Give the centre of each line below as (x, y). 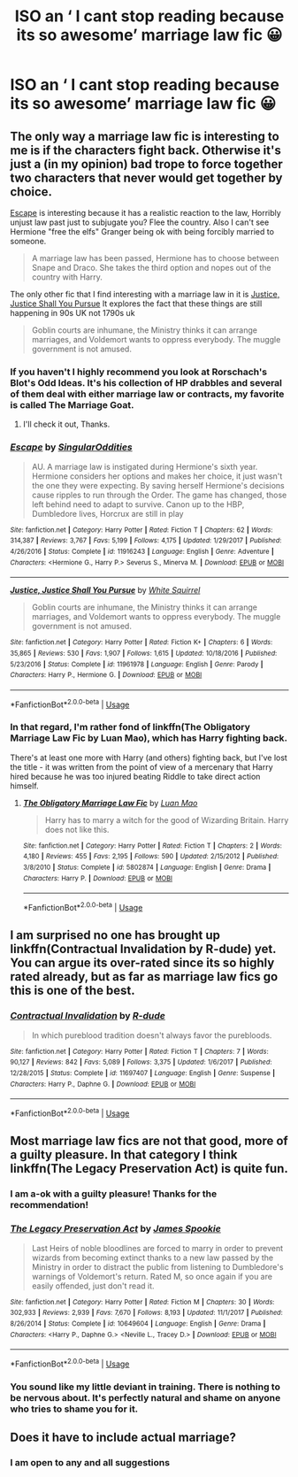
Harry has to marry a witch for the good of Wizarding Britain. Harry (167, 819)
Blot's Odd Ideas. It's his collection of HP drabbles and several (146, 382)
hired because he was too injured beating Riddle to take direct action (135, 776)
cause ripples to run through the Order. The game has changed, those (159, 495)
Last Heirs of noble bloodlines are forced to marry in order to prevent (157, 1248)
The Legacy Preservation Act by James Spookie (116, 1229)
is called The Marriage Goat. (72, 404)
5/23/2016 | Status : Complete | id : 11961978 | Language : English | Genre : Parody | (137, 664)
